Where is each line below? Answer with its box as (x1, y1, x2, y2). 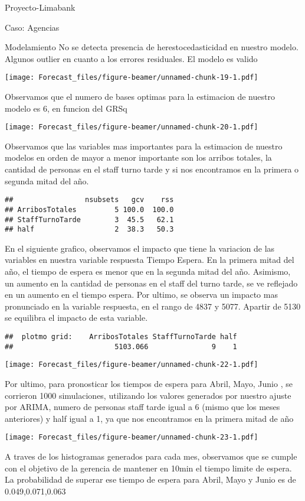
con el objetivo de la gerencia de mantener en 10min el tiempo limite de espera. (5, 461, 292, 474)
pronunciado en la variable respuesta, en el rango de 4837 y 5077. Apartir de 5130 (5, 300, 301, 312)
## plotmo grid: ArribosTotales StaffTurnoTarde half (5, 333, 237, 341)
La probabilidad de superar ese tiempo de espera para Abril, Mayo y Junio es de (5, 473, 296, 486)
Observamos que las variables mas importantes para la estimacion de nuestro (5, 139, 283, 152)
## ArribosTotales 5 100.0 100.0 (5, 205, 174, 214)
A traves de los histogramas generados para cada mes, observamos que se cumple (5, 450, 297, 463)
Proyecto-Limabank (5, 1, 76, 13)
